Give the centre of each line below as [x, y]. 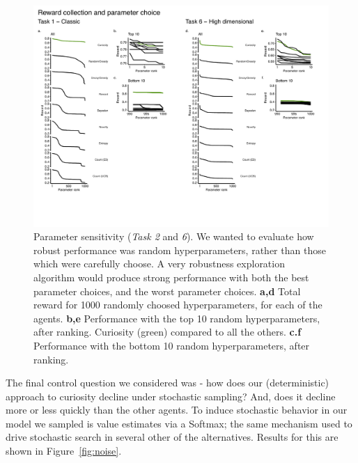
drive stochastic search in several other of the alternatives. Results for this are [172, 437]
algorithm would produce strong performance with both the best [171, 277]
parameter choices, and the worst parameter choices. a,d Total [167, 291]
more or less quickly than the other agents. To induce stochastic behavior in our [177, 410]
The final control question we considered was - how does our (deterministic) [168, 383]
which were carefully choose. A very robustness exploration [159, 264]
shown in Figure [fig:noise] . [64, 451]
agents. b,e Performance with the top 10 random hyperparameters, [177, 318]
